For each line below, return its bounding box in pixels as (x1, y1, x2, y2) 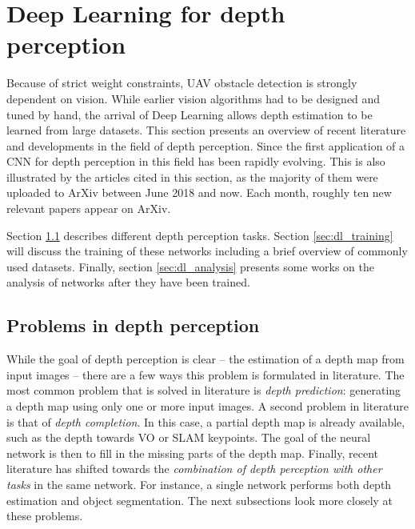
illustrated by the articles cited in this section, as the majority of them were (6, 168, 378, 185)
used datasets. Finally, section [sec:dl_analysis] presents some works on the (6, 258, 374, 275)
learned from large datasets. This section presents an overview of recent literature (6, 122, 406, 138)
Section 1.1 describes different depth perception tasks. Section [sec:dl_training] (6, 226, 393, 243)
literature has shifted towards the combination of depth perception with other (6, 460, 382, 477)
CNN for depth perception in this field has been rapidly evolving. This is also (6, 153, 385, 170)
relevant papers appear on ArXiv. (6, 200, 171, 217)
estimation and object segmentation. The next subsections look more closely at (6, 491, 393, 508)
